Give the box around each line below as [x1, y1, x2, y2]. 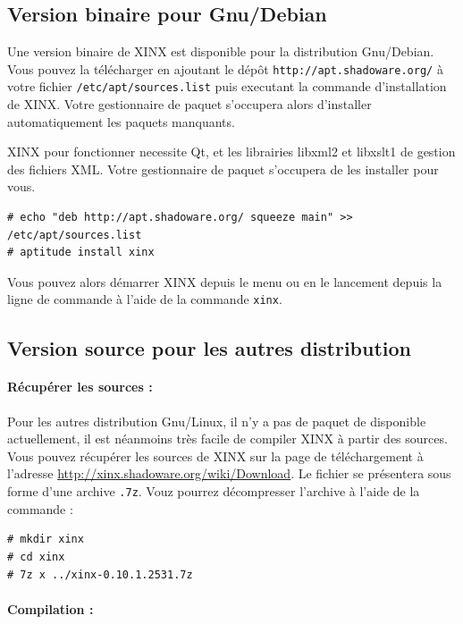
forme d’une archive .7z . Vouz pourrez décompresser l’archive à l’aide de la [7, 482, 420, 501]
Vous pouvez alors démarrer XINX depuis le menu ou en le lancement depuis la [7, 272, 442, 291]
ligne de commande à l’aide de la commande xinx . [7, 290, 282, 308]
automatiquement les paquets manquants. [7, 112, 235, 131]
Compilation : [7, 599, 94, 618]
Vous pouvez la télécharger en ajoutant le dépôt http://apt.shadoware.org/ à [7, 59, 443, 78]
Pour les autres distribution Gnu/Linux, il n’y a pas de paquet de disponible [7, 411, 426, 430]
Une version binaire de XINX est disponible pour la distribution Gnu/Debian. [7, 42, 434, 61]
